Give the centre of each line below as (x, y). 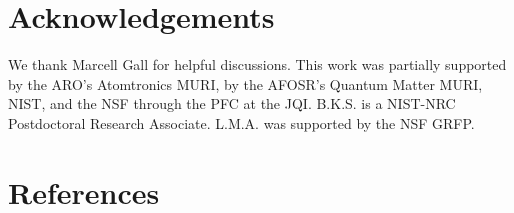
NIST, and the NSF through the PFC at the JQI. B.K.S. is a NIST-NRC (232, 103)
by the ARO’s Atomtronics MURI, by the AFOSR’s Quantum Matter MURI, (245, 83)
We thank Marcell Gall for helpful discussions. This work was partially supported (257, 64)
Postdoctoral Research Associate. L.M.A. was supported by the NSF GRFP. (241, 122)
